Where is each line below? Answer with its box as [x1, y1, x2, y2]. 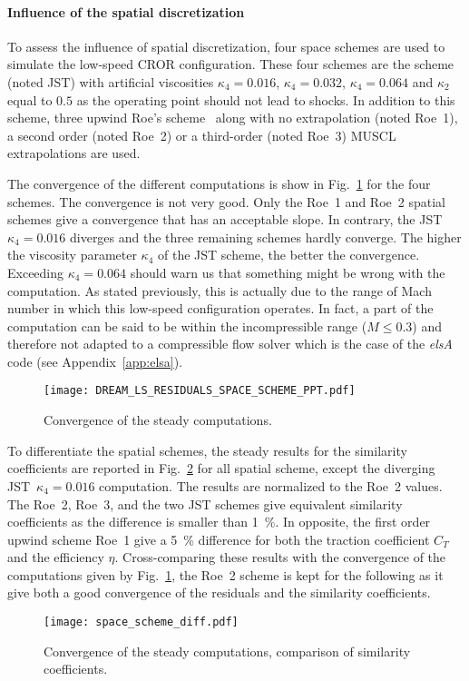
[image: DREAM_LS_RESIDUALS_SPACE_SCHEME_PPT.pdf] [44, 384, 356, 398]
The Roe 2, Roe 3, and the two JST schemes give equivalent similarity [7, 494, 403, 513]
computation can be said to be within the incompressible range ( [7, 316, 367, 335]
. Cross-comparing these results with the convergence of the [114, 548, 446, 567]
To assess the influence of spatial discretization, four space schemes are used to [7, 36, 445, 55]
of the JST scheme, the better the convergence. [158, 245, 420, 264]
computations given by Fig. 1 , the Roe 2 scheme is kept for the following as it [7, 565, 444, 584]
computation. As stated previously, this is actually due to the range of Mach [7, 281, 432, 300]
